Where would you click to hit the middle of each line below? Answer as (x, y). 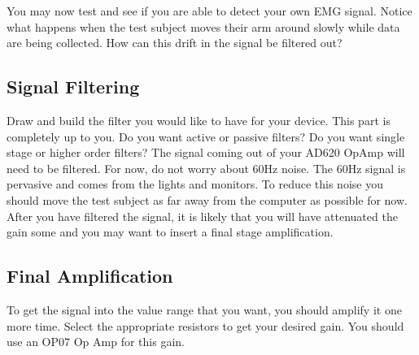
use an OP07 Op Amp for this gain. (96, 342)
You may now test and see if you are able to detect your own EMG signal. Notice (209, 11)
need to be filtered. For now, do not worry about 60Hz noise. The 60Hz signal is (206, 168)
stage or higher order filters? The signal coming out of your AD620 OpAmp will (206, 152)
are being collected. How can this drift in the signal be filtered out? (175, 43)
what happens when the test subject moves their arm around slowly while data (203, 26)
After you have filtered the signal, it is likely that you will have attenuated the (202, 216)
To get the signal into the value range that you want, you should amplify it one (204, 309)
